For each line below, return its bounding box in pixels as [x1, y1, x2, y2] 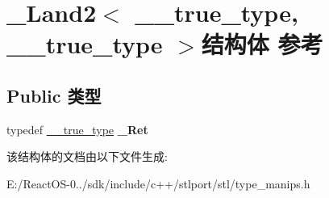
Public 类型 [6, 82, 102, 107]
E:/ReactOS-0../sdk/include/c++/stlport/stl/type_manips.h [6, 175, 310, 192]
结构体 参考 [201, 27, 323, 61]
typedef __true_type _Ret [6, 120, 148, 137]
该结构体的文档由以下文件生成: [6, 148, 168, 165]
